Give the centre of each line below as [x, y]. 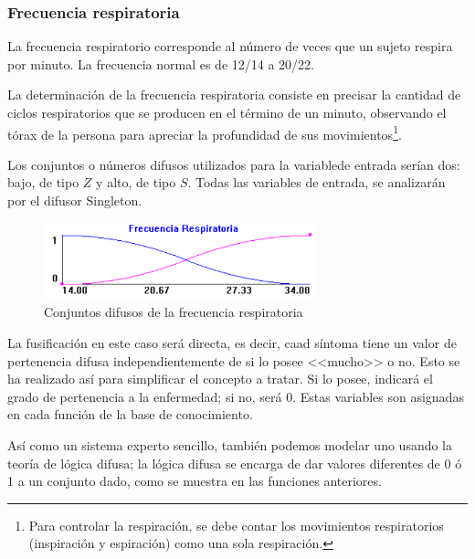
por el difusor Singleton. [75, 200]
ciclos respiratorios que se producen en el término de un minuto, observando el [227, 112]
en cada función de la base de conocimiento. [130, 414]
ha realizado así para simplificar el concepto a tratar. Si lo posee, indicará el [220, 379]
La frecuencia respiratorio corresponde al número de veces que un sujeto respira [230, 46]
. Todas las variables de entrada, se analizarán [317, 182]
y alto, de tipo [136, 182]
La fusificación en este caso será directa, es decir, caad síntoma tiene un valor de [232, 343]
